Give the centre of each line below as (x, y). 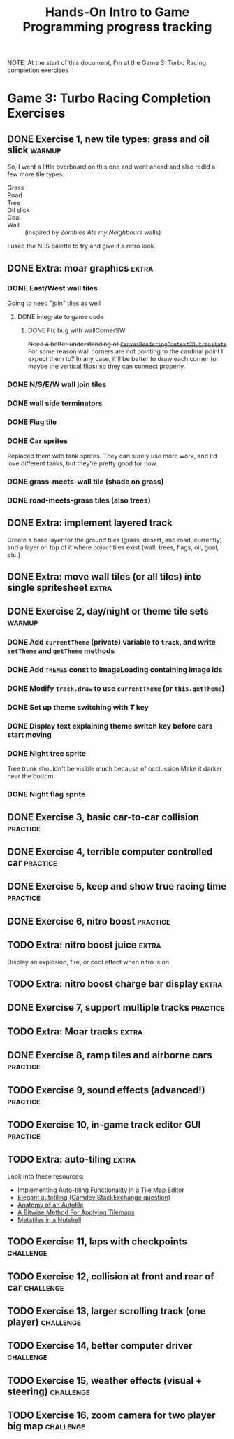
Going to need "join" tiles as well (54, 303)
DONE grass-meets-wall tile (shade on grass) (86, 482)
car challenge (36, 1287)
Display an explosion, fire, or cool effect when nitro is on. (89, 962)
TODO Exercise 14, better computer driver (100, 1346)
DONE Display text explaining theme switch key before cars (110, 726)
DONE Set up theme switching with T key (78, 708)
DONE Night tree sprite (46, 753)
